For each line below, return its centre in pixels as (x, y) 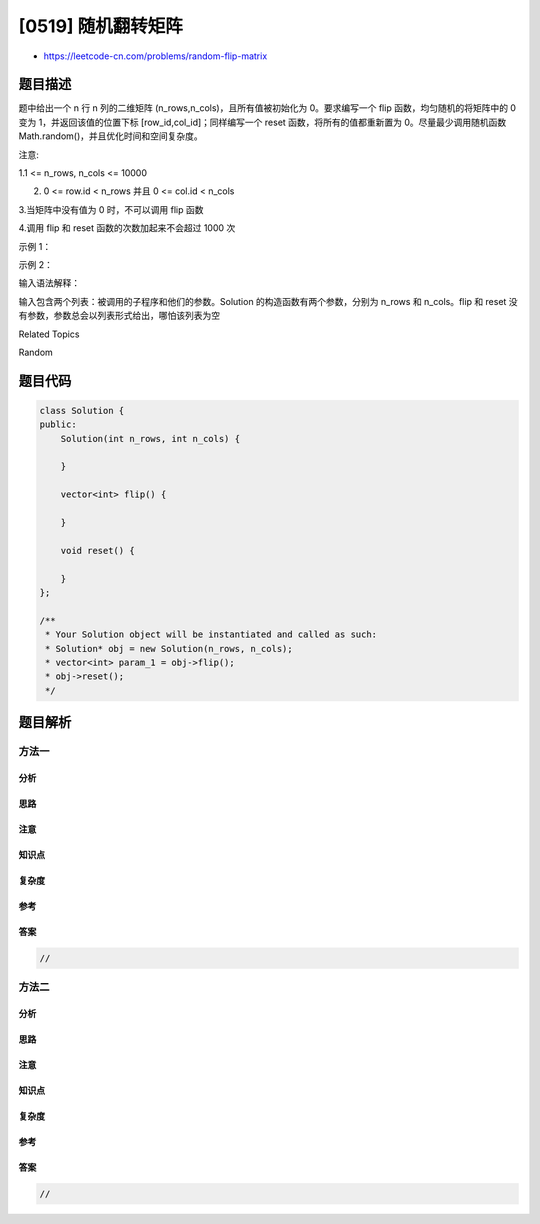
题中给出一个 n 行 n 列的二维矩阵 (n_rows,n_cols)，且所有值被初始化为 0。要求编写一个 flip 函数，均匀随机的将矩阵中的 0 (267, 108)
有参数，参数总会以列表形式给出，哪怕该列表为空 (119, 316)
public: (58, 424)
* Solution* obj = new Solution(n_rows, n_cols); (169, 648)
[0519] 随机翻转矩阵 (101, 26)
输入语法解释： (49, 283)
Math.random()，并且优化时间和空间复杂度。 (111, 136)
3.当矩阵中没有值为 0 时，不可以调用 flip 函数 (111, 209)
